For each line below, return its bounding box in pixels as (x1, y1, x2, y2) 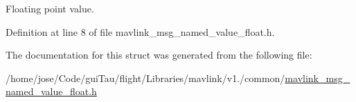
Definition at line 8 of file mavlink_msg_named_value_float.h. (6, 24, 275, 39)
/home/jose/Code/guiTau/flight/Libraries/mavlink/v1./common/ (6, 70, 285, 85)
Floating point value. (6, 1, 94, 15)
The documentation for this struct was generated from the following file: (6, 48, 312, 62)
